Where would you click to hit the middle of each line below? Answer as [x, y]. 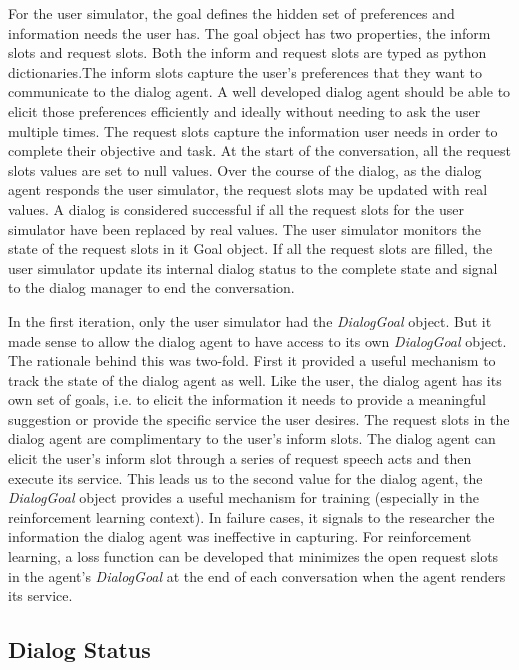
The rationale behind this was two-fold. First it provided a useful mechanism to [252, 360]
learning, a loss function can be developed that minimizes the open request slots [253, 556]
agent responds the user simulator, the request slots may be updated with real [248, 189]
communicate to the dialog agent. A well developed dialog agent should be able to [259, 91]
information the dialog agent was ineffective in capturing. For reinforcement [240, 536]
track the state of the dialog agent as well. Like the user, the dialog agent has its [255, 379]
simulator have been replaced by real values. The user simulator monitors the [245, 228]
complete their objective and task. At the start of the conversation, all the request [259, 150]
